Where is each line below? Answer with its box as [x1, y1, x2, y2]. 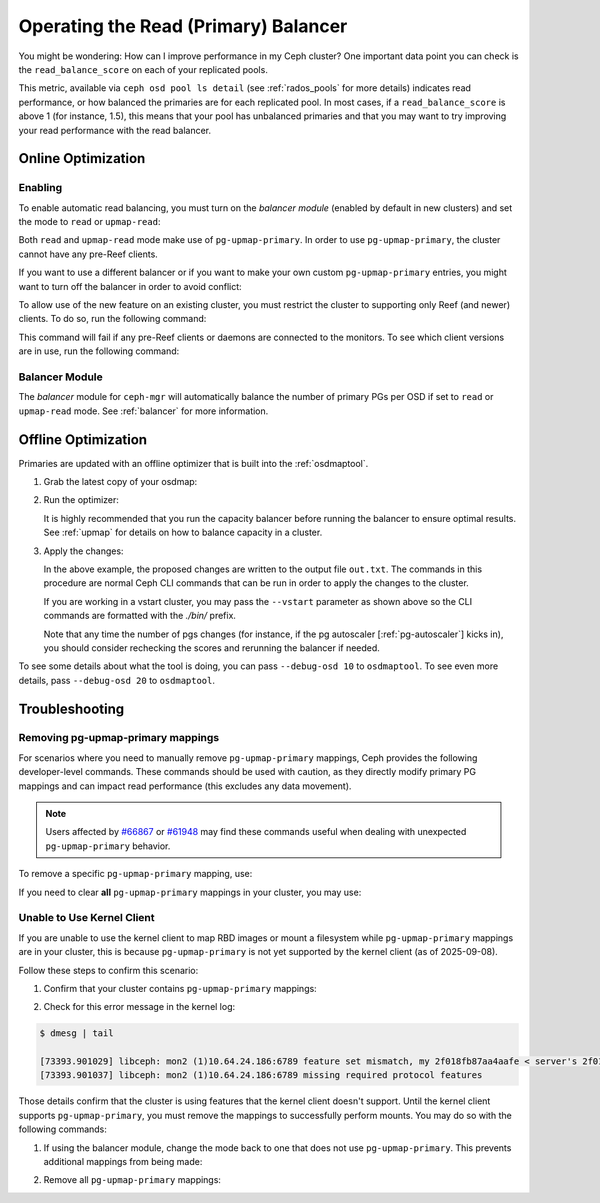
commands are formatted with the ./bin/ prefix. [43, 610, 237, 622]
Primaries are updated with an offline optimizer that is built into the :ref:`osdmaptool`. [18, 457, 369, 469]
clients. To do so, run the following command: [18, 313, 207, 325]
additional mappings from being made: [43, 1155, 203, 1167]
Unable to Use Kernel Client [18, 911, 155, 925]
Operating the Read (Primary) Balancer [18, 15, 348, 37]
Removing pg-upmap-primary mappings [18, 731, 220, 745]
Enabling [18, 181, 63, 195]
